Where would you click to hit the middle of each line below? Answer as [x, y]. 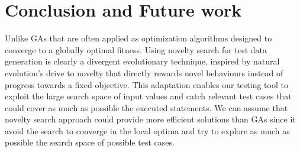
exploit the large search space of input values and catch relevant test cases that [148, 96]
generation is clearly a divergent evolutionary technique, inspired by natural [142, 61]
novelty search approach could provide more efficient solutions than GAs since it [150, 119]
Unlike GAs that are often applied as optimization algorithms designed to [138, 38]
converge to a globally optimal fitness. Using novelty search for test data [136, 49]
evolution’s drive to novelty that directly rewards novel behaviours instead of [144, 72]
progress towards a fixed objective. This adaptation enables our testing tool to [146, 84]
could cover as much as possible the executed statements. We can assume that [146, 107]
